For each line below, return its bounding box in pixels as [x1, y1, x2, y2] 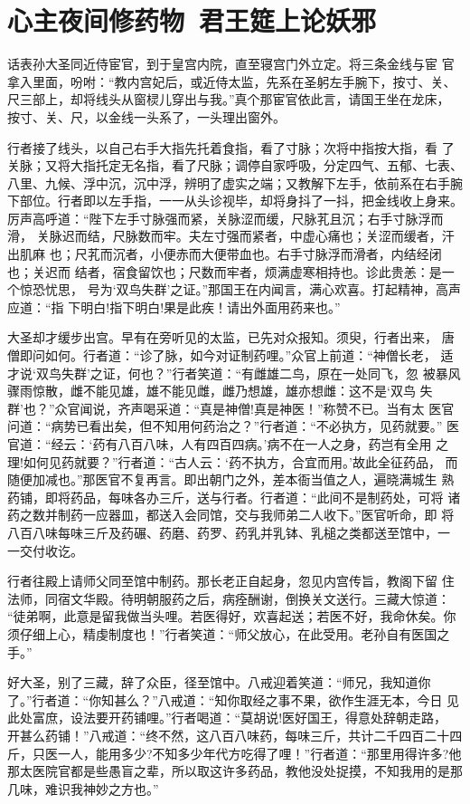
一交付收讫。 [7, 541, 83, 560]
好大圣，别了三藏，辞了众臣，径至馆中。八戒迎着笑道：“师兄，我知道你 [7, 673, 431, 692]
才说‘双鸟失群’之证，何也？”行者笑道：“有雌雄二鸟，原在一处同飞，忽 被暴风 [7, 363, 461, 382]
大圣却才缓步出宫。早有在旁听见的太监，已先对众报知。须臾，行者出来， [7, 328, 437, 347]
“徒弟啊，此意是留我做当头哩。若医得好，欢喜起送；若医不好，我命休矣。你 [7, 607, 456, 626]
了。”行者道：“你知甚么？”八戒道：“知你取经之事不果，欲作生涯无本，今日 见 [7, 690, 460, 709]
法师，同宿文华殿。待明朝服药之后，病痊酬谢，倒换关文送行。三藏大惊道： [7, 589, 450, 608]
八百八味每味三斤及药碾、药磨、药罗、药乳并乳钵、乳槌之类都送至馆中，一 [7, 522, 450, 541]
